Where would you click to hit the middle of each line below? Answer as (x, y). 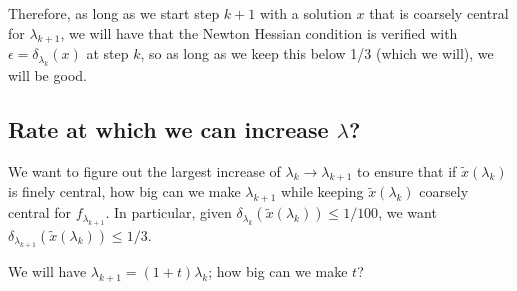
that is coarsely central (439, 13)
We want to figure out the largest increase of (144, 170)
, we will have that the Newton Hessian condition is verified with (259, 32)
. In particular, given (168, 212)
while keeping (322, 191)
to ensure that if (407, 170)
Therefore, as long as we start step (114, 13)
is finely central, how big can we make (124, 191)
